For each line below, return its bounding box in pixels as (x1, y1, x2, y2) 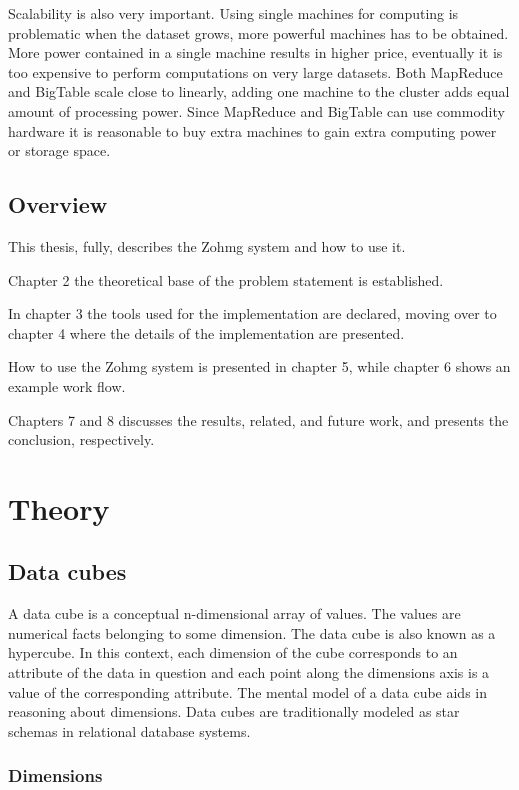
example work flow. (8, 375, 126, 396)
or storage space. (8, 140, 111, 161)
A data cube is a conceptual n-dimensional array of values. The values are (8, 603, 461, 624)
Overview (8, 189, 108, 220)
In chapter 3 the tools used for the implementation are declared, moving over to (8, 303, 497, 324)
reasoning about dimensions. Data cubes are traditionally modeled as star (8, 701, 460, 722)
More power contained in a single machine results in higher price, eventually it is (8, 42, 503, 63)
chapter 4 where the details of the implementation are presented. (8, 322, 405, 343)
